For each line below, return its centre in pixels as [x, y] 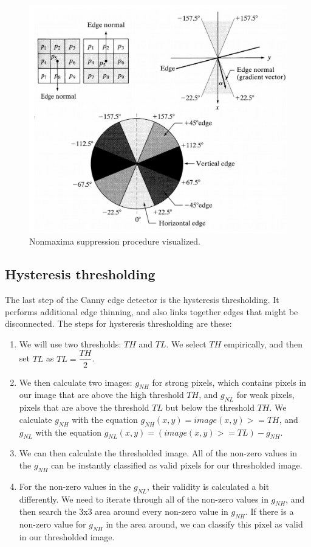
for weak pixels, [265, 395]
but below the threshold [210, 407]
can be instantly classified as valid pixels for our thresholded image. [177, 465]
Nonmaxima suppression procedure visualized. [115, 241]
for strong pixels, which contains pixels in [229, 382]
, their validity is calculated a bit [208, 486]
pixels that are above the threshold [84, 407]
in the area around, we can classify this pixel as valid [204, 524]
